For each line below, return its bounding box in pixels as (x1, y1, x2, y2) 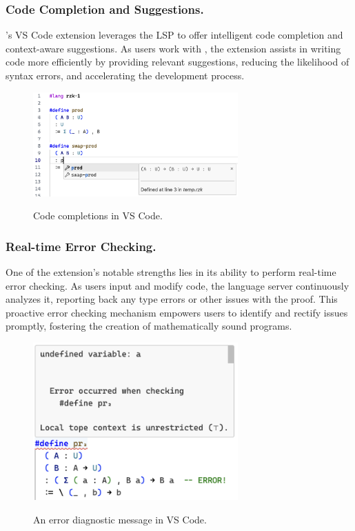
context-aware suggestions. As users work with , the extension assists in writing (6, 41, 341, 55)
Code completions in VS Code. (33, 208, 163, 223)
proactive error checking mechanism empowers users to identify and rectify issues (6, 305, 348, 319)
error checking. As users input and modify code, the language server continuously (6, 278, 349, 292)
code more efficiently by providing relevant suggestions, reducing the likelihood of (6, 54, 349, 69)
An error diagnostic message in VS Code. (33, 512, 207, 526)
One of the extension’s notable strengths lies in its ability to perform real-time (6, 265, 336, 279)
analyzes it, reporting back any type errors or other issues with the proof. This (6, 292, 338, 306)
